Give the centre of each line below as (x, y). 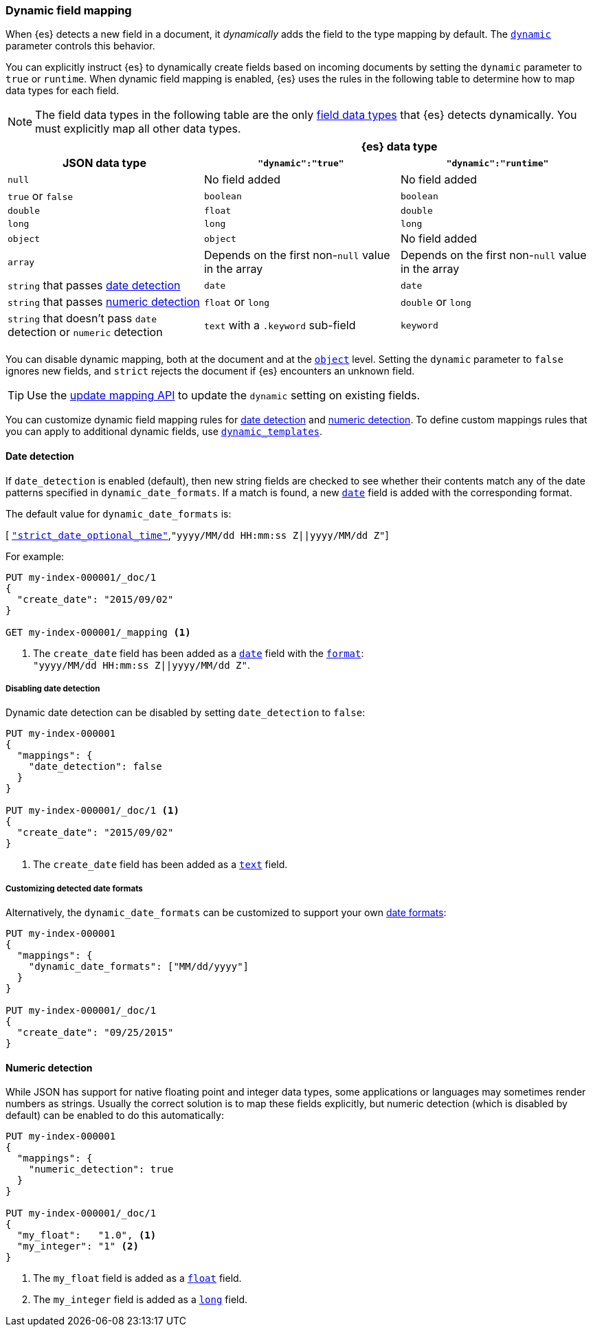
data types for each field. (63, 91)
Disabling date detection (53, 688)
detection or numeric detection (85, 332)
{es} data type (399, 147)
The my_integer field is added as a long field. (141, 1300)
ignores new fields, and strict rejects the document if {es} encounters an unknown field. (210, 371)
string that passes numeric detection (104, 302)
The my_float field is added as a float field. (137, 1278)
